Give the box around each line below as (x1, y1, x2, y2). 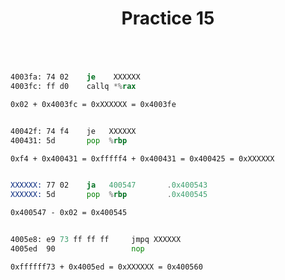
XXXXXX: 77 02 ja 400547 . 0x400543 (10, 180, 208, 191)
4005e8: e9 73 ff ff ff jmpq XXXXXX (10, 235, 182, 245)
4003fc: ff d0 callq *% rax (10, 82, 137, 92)
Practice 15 (121, 7, 215, 30)
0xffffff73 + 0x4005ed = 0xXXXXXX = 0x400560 (10, 262, 203, 272)
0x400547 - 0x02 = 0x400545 (10, 208, 128, 218)
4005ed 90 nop (10, 243, 145, 254)
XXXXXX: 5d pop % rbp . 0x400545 (10, 190, 208, 200)
